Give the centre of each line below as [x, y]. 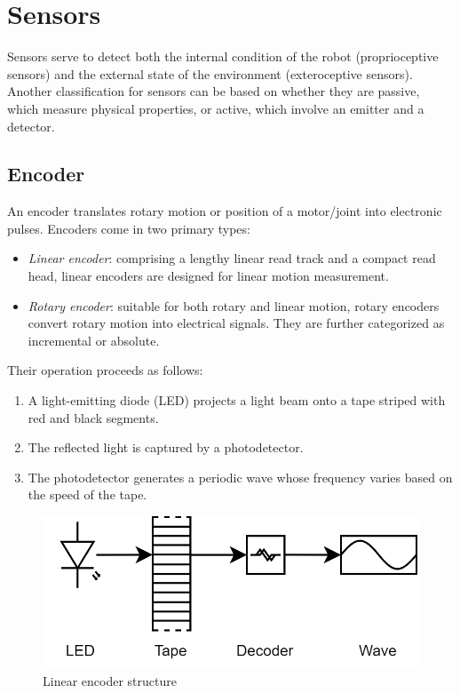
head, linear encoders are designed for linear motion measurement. [208, 276]
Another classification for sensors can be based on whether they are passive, [214, 91]
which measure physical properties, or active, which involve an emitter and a [216, 108]
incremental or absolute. [94, 340]
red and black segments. [93, 417]
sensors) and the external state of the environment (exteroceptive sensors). [210, 73]
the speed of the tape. [87, 494]
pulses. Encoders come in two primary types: [129, 228]
